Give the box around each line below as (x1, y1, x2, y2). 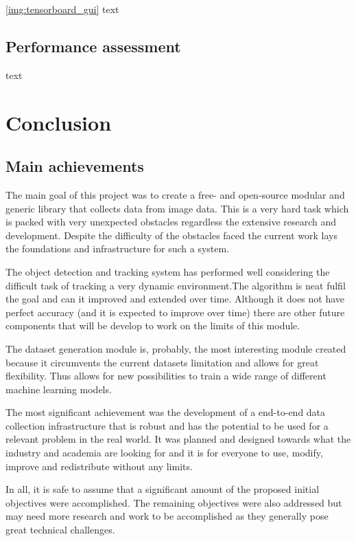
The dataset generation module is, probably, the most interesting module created (5, 341, 346, 355)
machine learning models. (5, 382, 112, 396)
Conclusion (5, 108, 112, 136)
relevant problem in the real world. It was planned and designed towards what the (5, 432, 351, 446)
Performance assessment (5, 35, 181, 56)
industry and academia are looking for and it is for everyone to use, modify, (5, 445, 323, 460)
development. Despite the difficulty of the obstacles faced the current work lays (5, 228, 337, 242)
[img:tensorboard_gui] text (5, 2, 119, 16)
